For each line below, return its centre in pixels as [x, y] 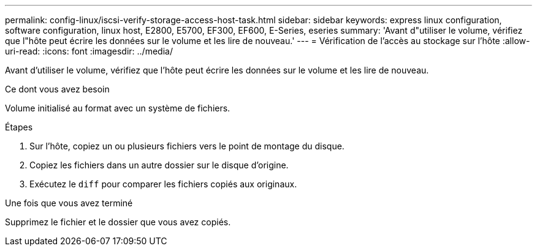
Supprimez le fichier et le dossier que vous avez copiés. [118, 222]
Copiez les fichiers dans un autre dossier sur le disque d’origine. [159, 165]
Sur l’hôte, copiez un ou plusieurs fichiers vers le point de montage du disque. [187, 146]
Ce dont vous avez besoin [57, 89]
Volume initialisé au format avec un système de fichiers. [118, 108]
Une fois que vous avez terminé [69, 203]
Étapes [19, 127]
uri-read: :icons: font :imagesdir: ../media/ [89, 51]
